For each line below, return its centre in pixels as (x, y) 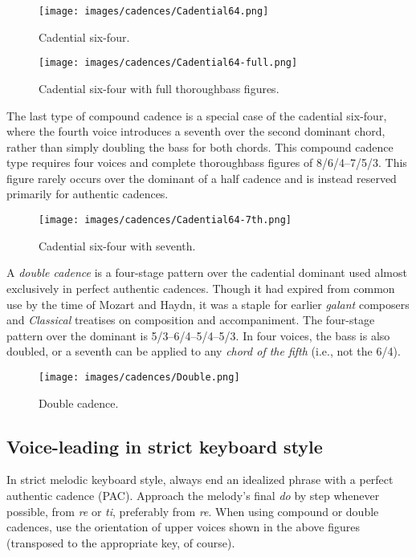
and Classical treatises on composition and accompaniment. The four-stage (191, 320)
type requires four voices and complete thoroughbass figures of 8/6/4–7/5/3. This (207, 163)
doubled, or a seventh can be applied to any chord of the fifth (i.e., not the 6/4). (204, 351)
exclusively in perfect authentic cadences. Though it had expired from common (201, 288)
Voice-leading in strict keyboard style (165, 446)
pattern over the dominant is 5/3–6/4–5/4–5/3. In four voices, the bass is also (198, 335)
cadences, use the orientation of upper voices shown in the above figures (183, 527)
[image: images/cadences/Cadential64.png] (154, 11)
